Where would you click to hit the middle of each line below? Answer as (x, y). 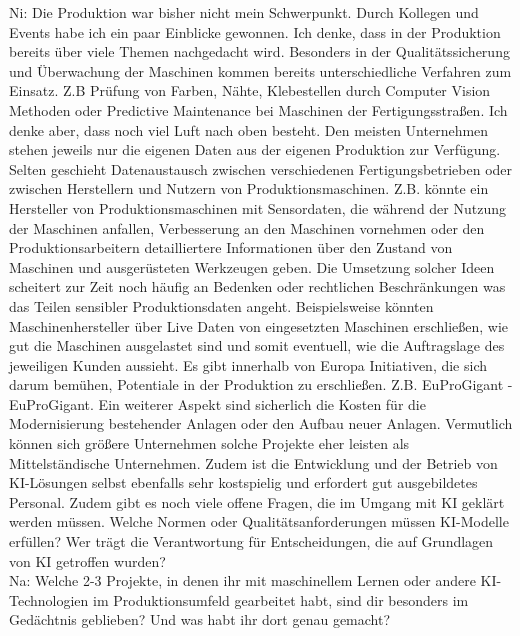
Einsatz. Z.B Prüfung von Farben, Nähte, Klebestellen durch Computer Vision (250, 90)
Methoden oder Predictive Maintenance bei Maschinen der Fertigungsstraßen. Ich (258, 109)
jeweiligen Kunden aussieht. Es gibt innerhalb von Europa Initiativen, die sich (248, 364)
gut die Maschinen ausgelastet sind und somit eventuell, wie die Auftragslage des (257, 345)
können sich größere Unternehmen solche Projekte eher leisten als (209, 443)
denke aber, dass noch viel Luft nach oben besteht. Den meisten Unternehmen (249, 129)
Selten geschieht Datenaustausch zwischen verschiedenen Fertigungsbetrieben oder (261, 168)
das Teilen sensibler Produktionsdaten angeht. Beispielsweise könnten (221, 305)
